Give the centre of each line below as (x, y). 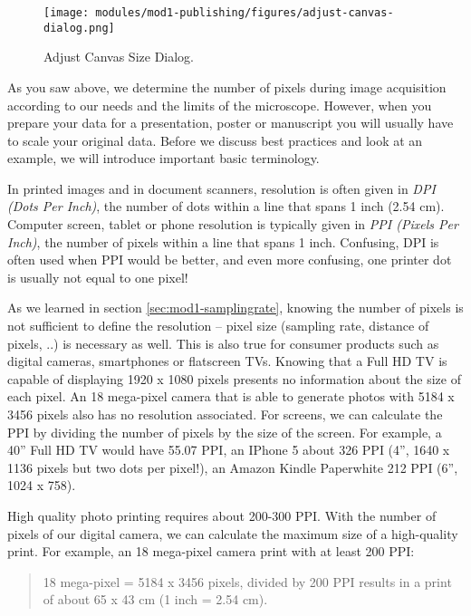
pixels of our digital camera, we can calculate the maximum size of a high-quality (233, 533)
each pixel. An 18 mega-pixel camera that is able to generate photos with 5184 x (231, 396)
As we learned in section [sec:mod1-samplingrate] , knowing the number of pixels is (235, 308)
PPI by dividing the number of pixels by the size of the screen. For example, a (225, 432)
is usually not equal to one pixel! (98, 277)
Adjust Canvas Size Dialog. (119, 57)
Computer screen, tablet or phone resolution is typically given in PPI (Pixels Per (233, 224)
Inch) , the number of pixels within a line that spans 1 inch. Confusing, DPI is (223, 241)
